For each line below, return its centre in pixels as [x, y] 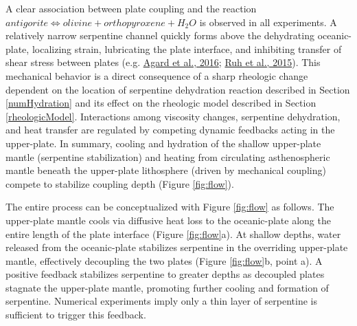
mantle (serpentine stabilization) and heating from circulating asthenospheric [168, 156]
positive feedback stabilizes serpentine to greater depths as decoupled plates [165, 274]
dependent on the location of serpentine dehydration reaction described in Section [178, 89]
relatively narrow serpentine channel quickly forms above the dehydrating [160, 35]
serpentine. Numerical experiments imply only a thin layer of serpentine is [161, 301]
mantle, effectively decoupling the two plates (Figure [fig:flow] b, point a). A [164, 260]
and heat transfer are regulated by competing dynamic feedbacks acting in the [170, 130]
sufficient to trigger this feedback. [76, 315]
